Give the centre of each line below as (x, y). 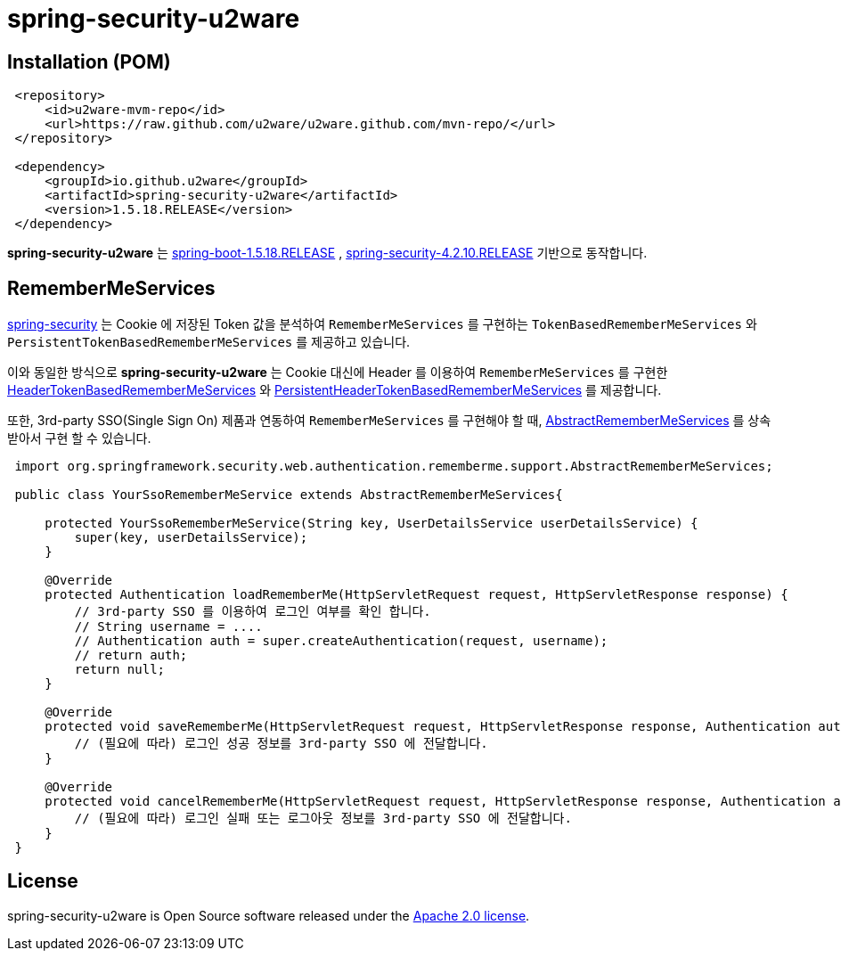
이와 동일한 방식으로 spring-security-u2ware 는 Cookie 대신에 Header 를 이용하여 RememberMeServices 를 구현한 (338, 373)
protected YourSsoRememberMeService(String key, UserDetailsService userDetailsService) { (372, 524)
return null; (120, 670)
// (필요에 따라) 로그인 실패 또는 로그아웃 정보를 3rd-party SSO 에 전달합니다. (323, 819)
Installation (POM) (89, 61)
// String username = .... (168, 627)
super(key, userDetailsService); (191, 538)
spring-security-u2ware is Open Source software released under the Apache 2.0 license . (269, 915)
